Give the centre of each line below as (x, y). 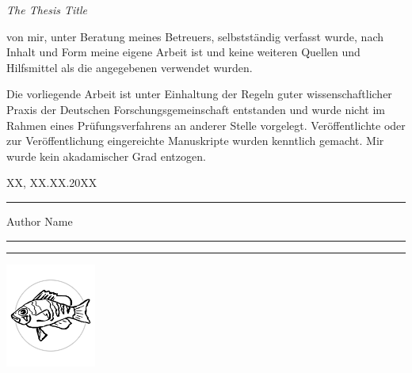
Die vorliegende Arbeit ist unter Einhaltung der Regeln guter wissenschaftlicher (199, 94)
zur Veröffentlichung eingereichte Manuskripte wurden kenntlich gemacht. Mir (195, 141)
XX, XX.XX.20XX (52, 183)
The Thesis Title (47, 10)
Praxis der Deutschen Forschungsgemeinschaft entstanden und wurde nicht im (196, 109)
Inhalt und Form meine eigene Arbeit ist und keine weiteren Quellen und (183, 52)
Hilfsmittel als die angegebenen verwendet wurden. (130, 67)
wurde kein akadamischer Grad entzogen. (106, 156)
